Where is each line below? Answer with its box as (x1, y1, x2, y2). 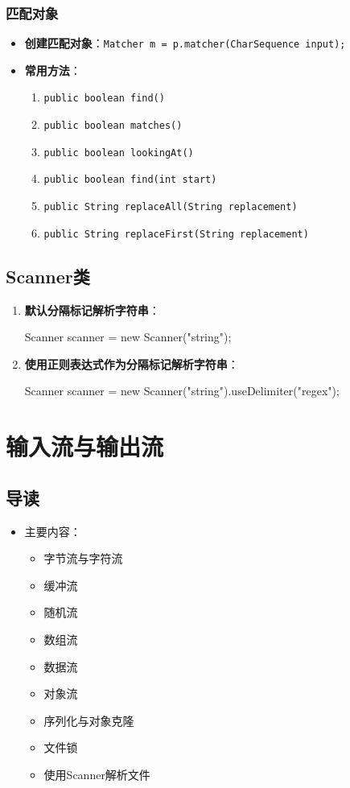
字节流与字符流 (43, 550, 123, 567)
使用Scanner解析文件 (43, 765, 150, 782)
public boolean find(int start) (43, 174, 217, 186)
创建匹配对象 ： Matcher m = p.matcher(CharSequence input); (24, 35, 346, 52)
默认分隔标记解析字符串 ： (24, 301, 160, 318)
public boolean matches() (43, 120, 183, 132)
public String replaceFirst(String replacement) (43, 228, 309, 240)
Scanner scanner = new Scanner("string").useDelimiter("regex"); (24, 382, 340, 399)
